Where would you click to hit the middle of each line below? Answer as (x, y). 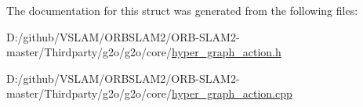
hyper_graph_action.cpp (232, 93)
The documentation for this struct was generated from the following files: (182, 10)
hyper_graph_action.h (227, 52)
